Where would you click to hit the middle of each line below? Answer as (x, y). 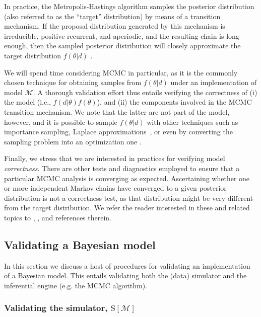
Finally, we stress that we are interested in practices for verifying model (115, 158)
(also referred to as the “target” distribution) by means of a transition (112, 16)
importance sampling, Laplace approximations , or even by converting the (118, 132)
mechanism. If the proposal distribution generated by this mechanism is (115, 26)
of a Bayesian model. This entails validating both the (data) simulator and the (125, 275)
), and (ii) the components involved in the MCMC (174, 102)
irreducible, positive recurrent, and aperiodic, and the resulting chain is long (122, 35)
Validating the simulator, (56, 308)
